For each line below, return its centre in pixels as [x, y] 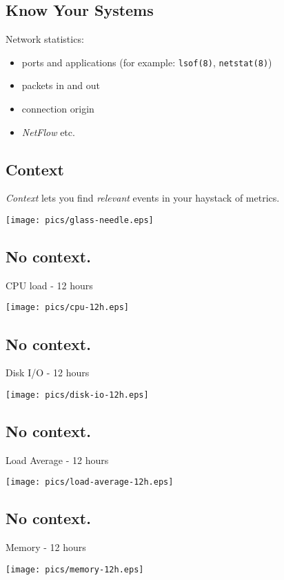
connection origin [58, 109]
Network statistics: [45, 39]
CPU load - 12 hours [49, 285]
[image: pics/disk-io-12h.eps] [77, 395]
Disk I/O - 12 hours [48, 373]
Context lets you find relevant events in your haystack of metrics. [143, 198]
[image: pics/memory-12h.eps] [75, 569]
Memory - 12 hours [46, 547]
